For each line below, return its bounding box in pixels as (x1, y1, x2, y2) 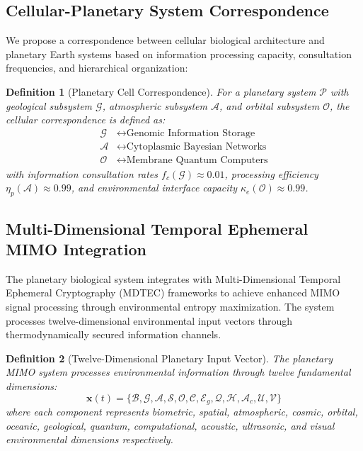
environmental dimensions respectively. (6, 432, 173, 447)
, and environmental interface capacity (71, 180, 238, 195)
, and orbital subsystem (219, 98, 320, 113)
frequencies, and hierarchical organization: (6, 60, 188, 75)
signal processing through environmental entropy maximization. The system (6, 299, 335, 314)
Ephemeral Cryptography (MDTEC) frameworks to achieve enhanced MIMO (6, 285, 340, 300)
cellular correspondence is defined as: (6, 112, 166, 127)
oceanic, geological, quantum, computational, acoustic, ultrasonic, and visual (6, 418, 335, 433)
